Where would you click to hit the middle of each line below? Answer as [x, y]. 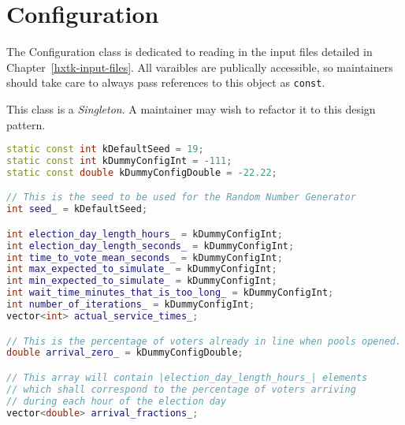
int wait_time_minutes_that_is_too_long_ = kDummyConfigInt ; [170, 293]
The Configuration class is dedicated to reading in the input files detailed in [189, 52]
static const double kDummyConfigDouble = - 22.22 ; [142, 172]
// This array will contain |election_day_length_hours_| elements [187, 377]
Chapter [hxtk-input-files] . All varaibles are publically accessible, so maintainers [200, 67]
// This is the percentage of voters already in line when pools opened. [204, 341]
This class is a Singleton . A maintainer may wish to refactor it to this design [191, 108]
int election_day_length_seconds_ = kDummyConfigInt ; [150, 246]
